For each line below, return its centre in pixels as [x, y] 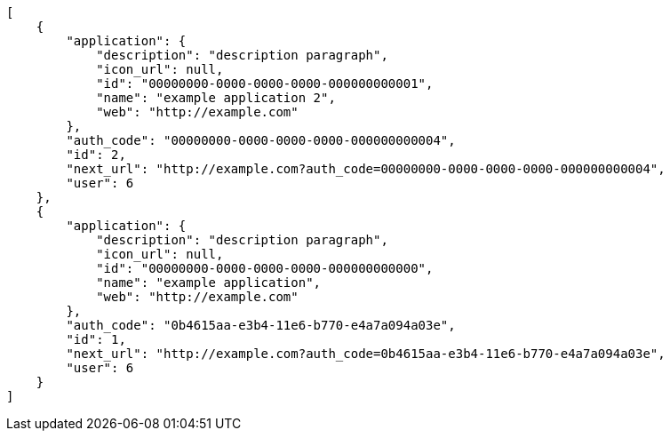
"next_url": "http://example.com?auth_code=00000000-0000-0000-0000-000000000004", [366, 169]
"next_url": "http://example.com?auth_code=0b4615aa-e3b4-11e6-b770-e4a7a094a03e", [366, 354]
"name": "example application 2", [216, 98]
